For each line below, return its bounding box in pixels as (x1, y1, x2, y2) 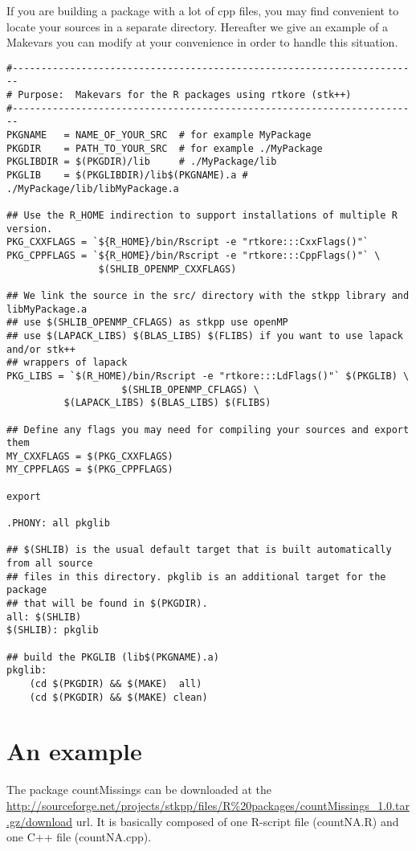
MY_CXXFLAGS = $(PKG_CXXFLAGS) (6, 450, 173, 462)
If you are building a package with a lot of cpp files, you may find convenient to (6, 2, 399, 18)
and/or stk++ (6, 343, 75, 355)
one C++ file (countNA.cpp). (6, 828, 152, 845)
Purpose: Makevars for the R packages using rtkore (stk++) (18, 89, 352, 101)
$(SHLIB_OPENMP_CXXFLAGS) (98, 263, 237, 275)
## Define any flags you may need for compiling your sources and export (6, 423, 410, 436)
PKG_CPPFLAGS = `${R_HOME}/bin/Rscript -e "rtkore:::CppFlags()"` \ (6, 249, 381, 261)
